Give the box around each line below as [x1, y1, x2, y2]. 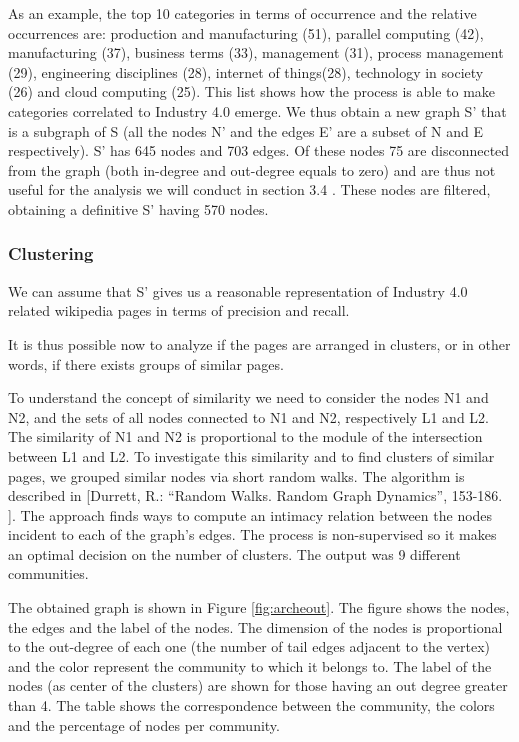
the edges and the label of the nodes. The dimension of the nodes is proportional [8, 616, 503, 637]
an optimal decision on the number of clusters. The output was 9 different [8, 543, 461, 564]
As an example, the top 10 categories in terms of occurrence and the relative [8, 3, 477, 23]
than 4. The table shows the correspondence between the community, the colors [8, 695, 495, 716]
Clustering [8, 241, 94, 266]
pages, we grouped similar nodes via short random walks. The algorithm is [8, 465, 465, 486]
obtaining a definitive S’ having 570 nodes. [8, 198, 269, 219]
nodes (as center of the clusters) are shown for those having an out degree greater [8, 675, 508, 696]
